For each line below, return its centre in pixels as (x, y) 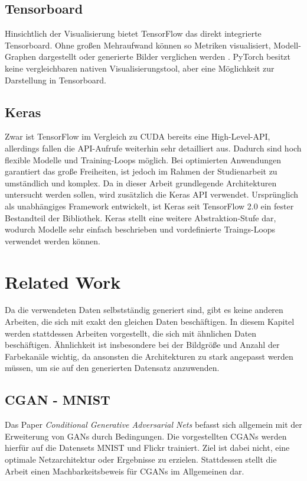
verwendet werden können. (53, 240)
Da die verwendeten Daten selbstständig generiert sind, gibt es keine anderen (144, 310)
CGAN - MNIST (58, 400)
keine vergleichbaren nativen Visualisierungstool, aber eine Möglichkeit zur (140, 68)
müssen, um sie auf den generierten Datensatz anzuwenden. (112, 368)
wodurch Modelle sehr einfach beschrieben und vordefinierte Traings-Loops (140, 229)
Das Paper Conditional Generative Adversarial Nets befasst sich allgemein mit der (153, 424)
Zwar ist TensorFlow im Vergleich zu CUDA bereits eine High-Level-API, (138, 136)
